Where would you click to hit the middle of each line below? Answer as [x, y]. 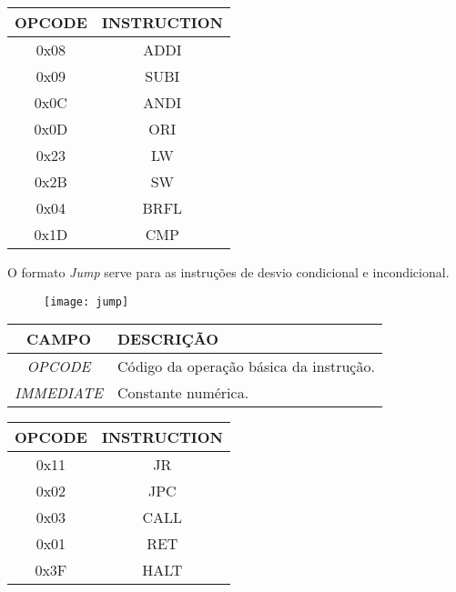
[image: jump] [86, 301]
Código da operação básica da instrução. [246, 366]
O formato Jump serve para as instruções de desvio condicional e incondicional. [228, 272]
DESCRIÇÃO [167, 339]
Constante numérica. [183, 393]
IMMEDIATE [59, 393]
